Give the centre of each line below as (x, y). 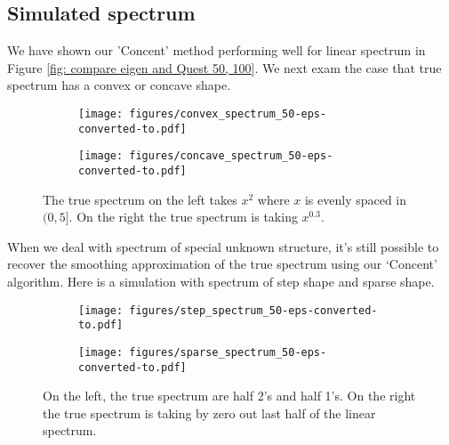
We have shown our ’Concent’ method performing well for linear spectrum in (216, 50)
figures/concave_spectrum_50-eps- (231, 156)
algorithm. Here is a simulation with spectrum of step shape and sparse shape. (221, 281)
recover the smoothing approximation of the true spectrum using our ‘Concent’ (222, 264)
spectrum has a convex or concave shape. (119, 85)
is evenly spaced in (356, 199)
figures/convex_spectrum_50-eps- (228, 113)
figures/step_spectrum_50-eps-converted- (253, 310)
